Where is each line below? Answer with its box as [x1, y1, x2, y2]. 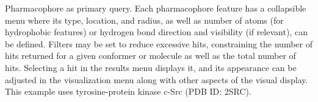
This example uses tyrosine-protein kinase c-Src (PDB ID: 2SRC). [5, 85, 251, 98]
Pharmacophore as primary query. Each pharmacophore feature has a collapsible [5, 2, 306, 14]
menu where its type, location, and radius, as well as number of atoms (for [5, 13, 284, 26]
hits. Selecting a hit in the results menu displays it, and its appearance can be [5, 61, 297, 73]
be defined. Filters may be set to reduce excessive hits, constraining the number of [5, 37, 313, 50]
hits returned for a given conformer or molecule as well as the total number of [5, 49, 296, 62]
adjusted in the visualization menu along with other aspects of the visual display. [5, 73, 308, 86]
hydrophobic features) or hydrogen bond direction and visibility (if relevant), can [5, 25, 308, 38]
